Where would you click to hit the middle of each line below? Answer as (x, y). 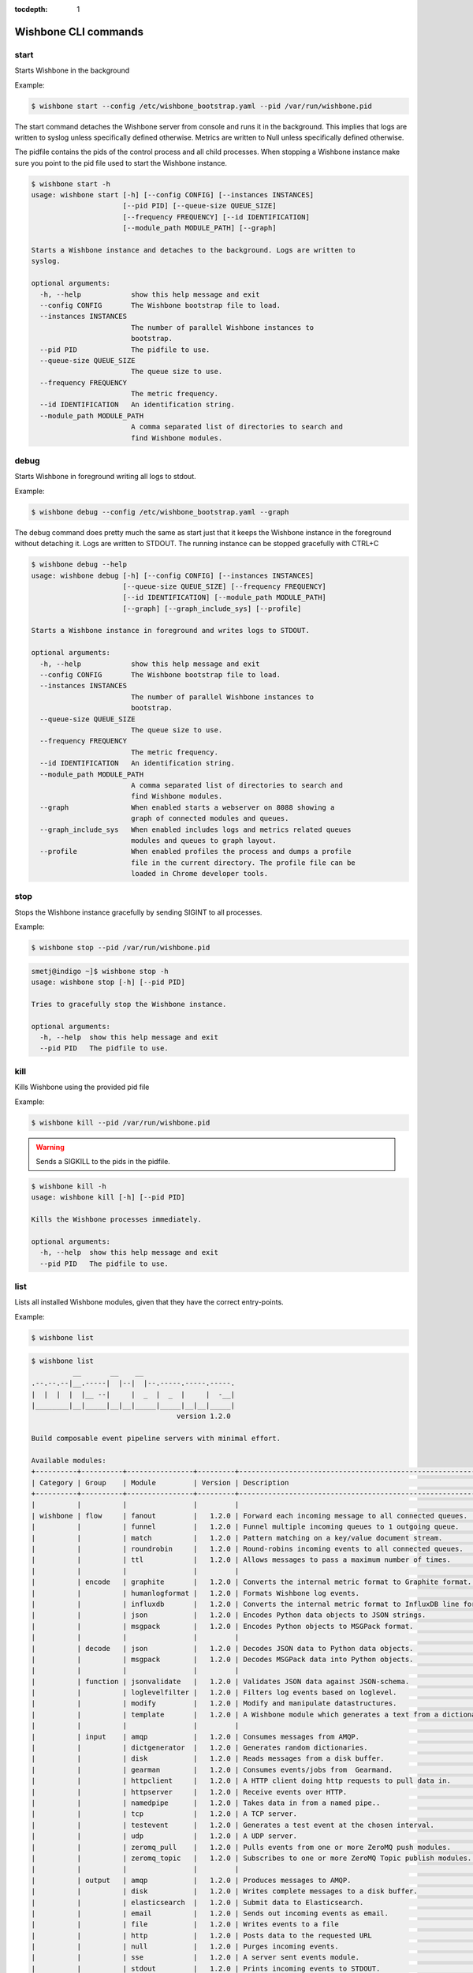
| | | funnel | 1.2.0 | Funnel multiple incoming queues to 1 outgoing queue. (245, 1527)
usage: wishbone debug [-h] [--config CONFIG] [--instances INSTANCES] (173, 575)
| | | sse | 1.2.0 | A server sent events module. (196, 1958)
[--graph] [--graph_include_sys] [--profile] (212, 608)
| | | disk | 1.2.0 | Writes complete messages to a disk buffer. (224, 1891)
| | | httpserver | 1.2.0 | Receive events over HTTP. (189, 1792)
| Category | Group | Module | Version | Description (160, 1483)
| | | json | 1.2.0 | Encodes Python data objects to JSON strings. (229, 1615)
